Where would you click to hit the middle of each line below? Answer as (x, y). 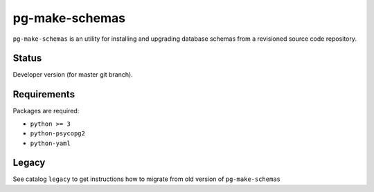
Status (27, 58)
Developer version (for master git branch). (73, 75)
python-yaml (50, 143)
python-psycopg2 (58, 134)
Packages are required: (46, 111)
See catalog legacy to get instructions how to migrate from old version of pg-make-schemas (146, 179)
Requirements (44, 94)
